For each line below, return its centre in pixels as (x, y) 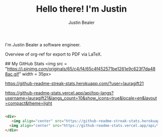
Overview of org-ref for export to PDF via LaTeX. (53, 54)
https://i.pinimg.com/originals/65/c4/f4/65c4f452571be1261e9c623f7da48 (81, 69)
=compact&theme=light (29, 103)
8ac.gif (12, 74)
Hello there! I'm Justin (81, 9)
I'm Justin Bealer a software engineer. (43, 44)
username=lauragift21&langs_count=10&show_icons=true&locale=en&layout (81, 98)
